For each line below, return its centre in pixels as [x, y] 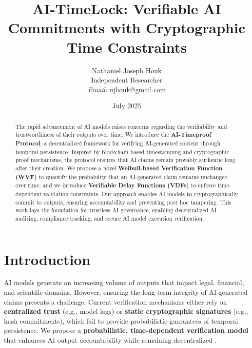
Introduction [47, 259]
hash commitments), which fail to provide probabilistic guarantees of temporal [121, 320]
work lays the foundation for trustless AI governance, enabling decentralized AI [116, 210]
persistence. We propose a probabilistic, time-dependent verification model [126, 330]
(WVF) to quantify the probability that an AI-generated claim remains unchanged [122, 177]
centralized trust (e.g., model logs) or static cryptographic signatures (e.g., [126, 311]
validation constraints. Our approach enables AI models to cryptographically [141, 194]
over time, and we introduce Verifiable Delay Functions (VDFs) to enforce [116, 185]
